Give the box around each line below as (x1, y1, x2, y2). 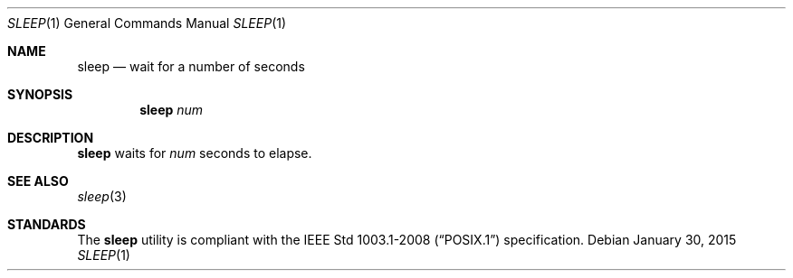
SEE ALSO (7, 173, 69, 189)
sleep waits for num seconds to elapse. (77, 145, 312, 161)
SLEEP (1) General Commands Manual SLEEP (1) (7, 15, 287, 31)
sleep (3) (77, 189, 127, 204)
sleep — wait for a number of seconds (77, 59, 305, 74)
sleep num (139, 102, 204, 117)
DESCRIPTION (7, 130, 94, 145)
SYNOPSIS (7, 87, 73, 102)
